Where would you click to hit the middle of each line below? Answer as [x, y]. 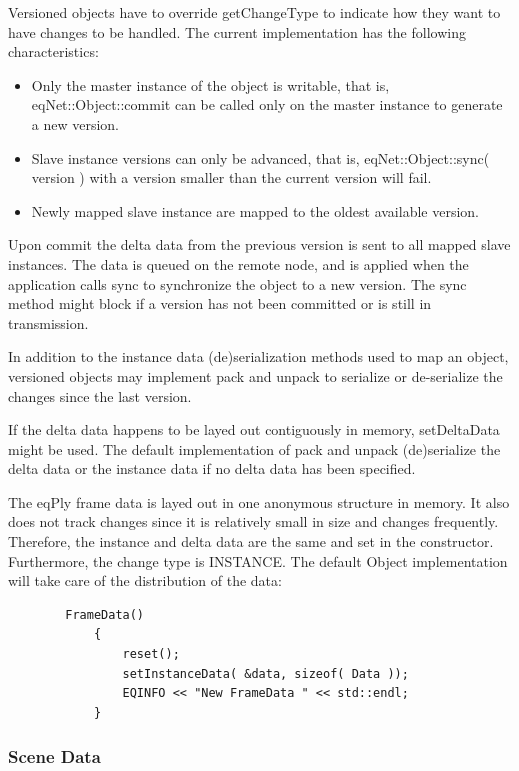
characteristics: [53, 51]
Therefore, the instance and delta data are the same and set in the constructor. [251, 541]
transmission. [48, 322]
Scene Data [54, 756]
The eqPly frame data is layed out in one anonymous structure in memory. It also [259, 501]
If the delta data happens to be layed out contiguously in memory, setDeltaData [254, 429]
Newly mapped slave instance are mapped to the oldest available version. [255, 210]
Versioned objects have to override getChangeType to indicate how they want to [254, 12]
